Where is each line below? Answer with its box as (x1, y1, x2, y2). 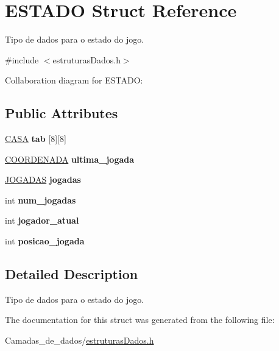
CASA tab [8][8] (5, 132, 66, 145)
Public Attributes (5, 104, 118, 122)
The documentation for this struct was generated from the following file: (5, 313, 275, 326)
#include (5, 53, 39, 66)
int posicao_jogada (5, 235, 85, 247)
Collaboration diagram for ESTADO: (5, 74, 143, 87)
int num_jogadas (5, 193, 76, 206)
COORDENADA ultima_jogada (5, 152, 135, 165)
